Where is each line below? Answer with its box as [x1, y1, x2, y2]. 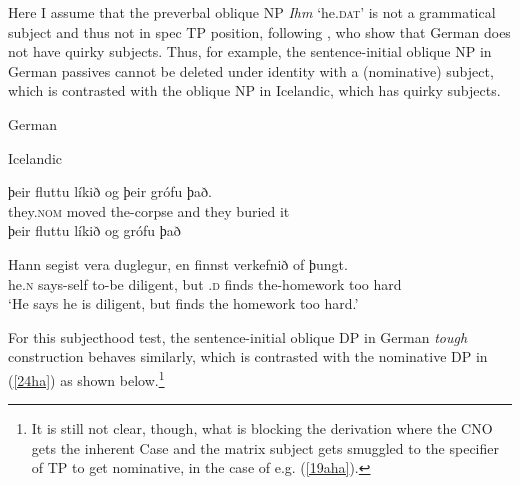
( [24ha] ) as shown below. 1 [8, 366, 165, 390]
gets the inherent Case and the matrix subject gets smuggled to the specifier [31, 437, 499, 458]
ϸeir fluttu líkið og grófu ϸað [8, 220, 181, 241]
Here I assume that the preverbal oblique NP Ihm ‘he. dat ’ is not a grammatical [8, 2, 496, 22]
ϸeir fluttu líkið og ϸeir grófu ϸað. [8, 181, 212, 202]
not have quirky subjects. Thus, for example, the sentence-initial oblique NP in [8, 41, 492, 62]
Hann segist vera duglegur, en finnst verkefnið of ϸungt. [8, 253, 348, 274]
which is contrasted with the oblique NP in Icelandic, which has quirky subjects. [8, 80, 501, 101]
